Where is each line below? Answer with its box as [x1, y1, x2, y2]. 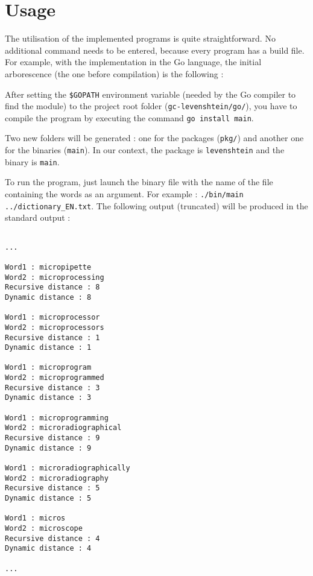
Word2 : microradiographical [5, 423, 122, 432]
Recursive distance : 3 [5, 383, 100, 392]
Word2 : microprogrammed [5, 373, 104, 382]
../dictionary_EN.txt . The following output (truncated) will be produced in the [5, 199, 308, 212]
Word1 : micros [5, 514, 66, 523]
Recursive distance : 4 [5, 534, 100, 543]
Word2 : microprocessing [5, 273, 104, 282]
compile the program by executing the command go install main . [5, 111, 254, 124]
